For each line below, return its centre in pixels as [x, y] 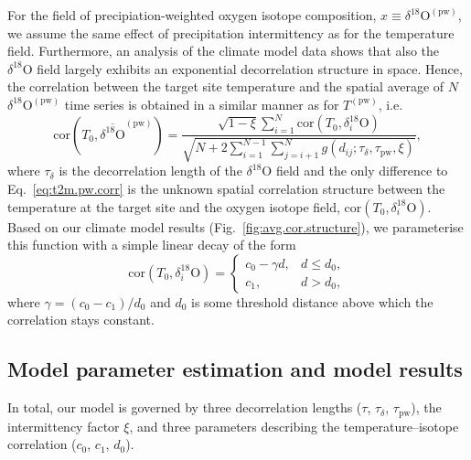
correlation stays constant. [81, 320]
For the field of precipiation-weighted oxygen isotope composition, [192, 15]
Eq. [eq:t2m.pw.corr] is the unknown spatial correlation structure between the [226, 189]
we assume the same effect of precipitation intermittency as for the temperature [231, 32]
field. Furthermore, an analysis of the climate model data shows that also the [224, 51]
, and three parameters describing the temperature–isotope [294, 426]
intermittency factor [64, 426]
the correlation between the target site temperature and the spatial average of [226, 86]
